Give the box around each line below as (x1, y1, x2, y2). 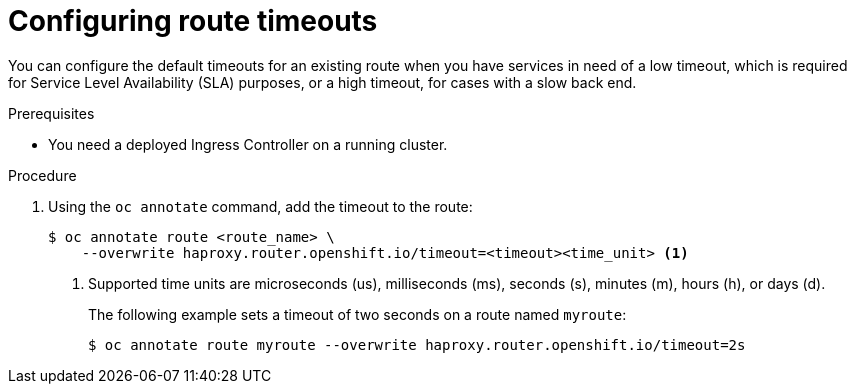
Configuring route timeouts (8, 4, 378, 38)
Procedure (8, 166, 77, 184)
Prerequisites (8, 104, 95, 122)
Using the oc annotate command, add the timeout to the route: (48, 197, 473, 215)
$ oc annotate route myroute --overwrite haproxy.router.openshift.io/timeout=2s (88, 336, 746, 353)
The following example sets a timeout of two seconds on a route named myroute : (88, 305, 627, 323)
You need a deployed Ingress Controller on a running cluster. (48, 135, 448, 153)
